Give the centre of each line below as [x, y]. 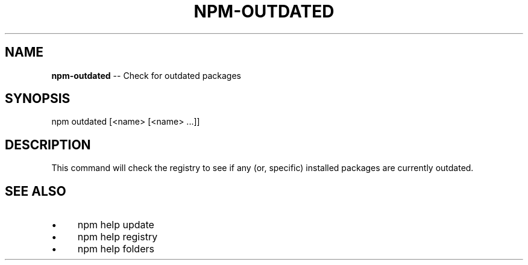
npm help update [116, 225]
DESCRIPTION [48, 145]
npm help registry [118, 237]
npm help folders [116, 249]
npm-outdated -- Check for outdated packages [146, 75]
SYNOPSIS [38, 99]
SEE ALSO [36, 191]
